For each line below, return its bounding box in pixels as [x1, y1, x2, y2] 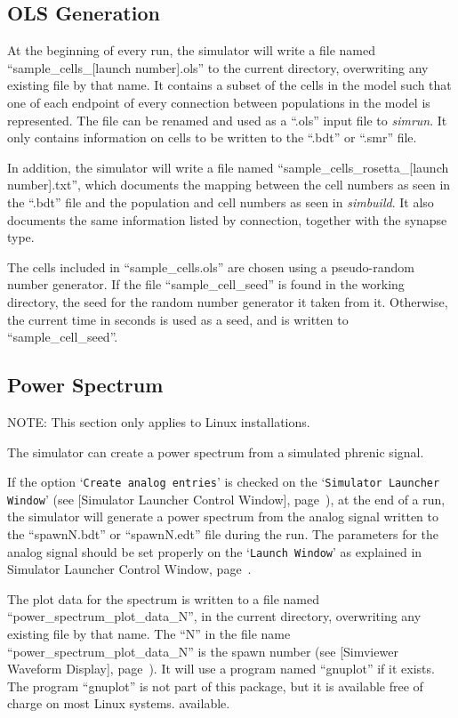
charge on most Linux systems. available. [7, 694, 230, 713]
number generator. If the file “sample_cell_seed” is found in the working [7, 275, 405, 294]
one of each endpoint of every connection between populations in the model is [7, 93, 430, 111]
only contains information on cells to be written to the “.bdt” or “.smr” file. [7, 128, 417, 147]
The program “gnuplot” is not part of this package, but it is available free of [7, 676, 423, 695]
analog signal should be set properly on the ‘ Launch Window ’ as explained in [7, 542, 422, 561]
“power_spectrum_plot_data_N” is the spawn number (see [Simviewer [7, 641, 398, 660]
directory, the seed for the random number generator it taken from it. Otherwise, [7, 292, 448, 311]
